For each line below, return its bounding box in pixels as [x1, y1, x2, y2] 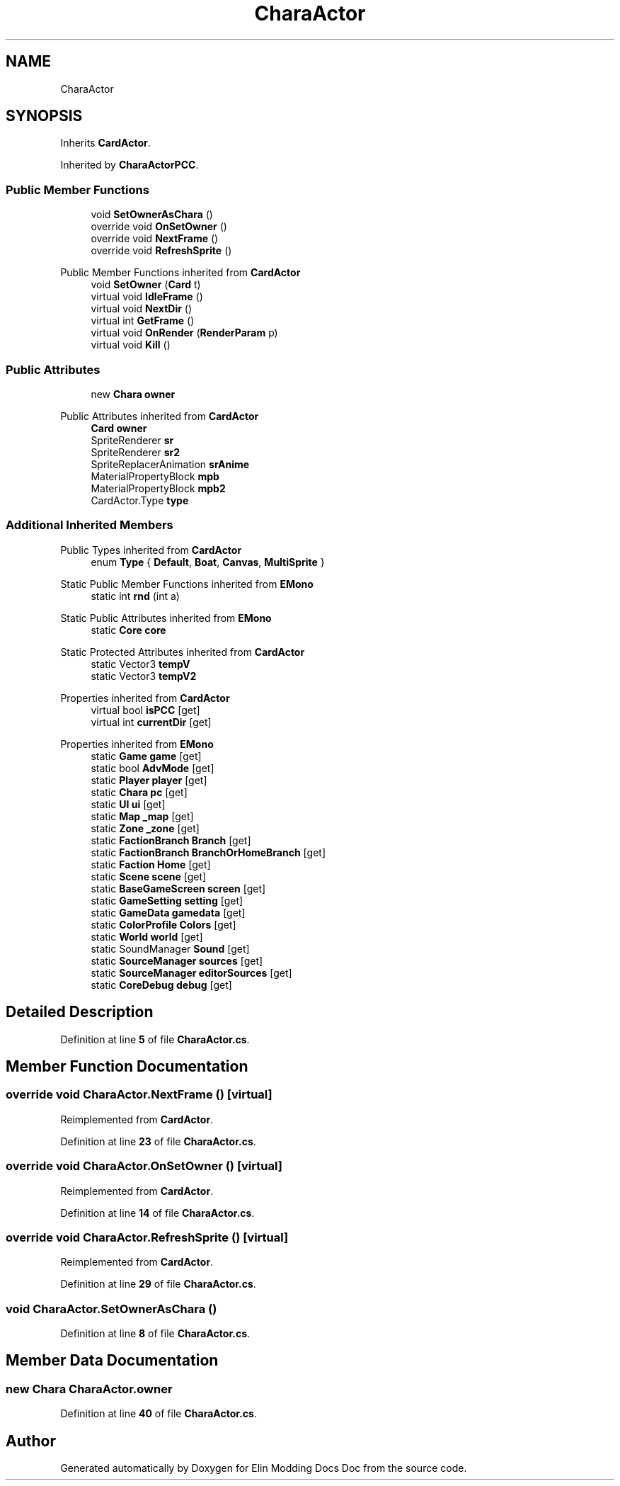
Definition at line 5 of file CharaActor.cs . [60, 1033, 250, 1045]
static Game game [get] [91, 749, 202, 762]
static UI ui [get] [91, 798, 166, 810]
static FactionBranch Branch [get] [91, 834, 251, 846]
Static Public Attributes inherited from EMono [60, 611, 272, 624]
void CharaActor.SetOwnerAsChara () [6, 1301, 217, 1316]
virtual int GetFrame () [91, 314, 195, 327]
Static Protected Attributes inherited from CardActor [60, 645, 305, 658]
